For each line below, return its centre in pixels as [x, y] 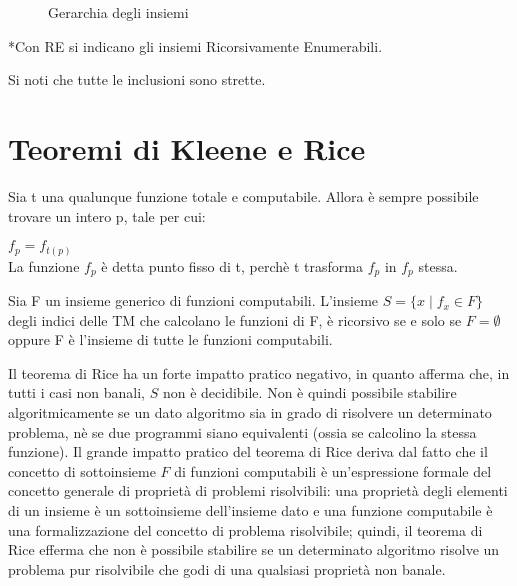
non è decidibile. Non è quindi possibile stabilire [309, 392]
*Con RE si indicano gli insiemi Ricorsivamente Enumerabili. [195, 45]
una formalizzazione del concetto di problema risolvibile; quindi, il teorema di [245, 529]
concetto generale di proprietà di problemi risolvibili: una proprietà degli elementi [258, 490]
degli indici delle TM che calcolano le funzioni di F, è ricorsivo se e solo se [235, 319]
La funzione [44, 265]
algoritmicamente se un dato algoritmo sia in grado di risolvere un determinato [250, 412]
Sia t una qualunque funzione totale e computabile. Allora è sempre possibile [243, 195]
